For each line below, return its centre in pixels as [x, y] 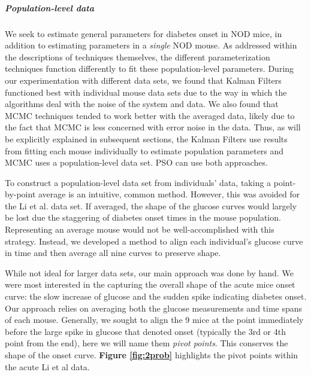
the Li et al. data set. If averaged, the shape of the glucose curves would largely [151, 205]
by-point [20, 194]
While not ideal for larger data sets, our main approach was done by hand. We [149, 272]
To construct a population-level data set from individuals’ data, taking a [138, 182]
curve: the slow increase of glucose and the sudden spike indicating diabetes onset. [156, 296]
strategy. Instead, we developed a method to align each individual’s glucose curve [154, 241]
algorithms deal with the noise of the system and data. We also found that [142, 104]
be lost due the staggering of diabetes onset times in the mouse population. [143, 217]
